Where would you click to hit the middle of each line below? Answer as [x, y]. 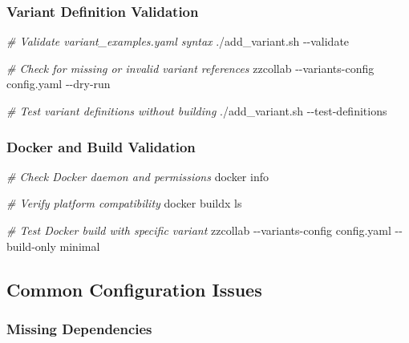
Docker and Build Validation [101, 146]
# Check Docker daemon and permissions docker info [138, 176]
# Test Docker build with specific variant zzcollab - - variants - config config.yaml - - [204, 230]
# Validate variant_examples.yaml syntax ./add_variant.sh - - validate [178, 41]
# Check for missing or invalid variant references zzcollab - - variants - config [190, 68]
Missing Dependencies [79, 328]
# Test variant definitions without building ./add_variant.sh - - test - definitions [197, 111]
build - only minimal [53, 246]
